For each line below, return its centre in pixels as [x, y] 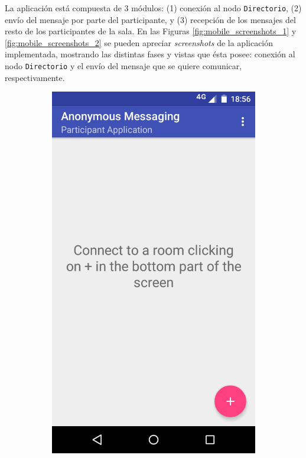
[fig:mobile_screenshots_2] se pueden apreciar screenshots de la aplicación [139, 42]
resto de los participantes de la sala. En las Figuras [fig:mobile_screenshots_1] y [151, 31]
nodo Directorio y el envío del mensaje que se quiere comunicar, [123, 66]
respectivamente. [35, 77]
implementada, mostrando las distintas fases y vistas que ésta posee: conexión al [150, 54]
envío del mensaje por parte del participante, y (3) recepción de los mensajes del [150, 19]
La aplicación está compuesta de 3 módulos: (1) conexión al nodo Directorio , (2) [153, 8]
